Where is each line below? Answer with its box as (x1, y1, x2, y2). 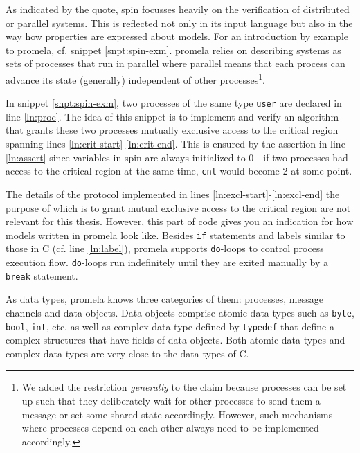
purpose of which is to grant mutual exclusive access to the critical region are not (6, 200, 351, 215)
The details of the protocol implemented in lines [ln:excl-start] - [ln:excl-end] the (6, 186, 340, 201)
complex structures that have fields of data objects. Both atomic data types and (6, 332, 345, 347)
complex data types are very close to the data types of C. (6, 346, 249, 360)
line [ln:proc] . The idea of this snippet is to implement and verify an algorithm (6, 109, 339, 123)
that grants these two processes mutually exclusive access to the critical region (6, 123, 339, 137)
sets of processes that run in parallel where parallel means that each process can (6, 56, 345, 71)
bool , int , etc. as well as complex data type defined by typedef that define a (6, 319, 334, 333)
